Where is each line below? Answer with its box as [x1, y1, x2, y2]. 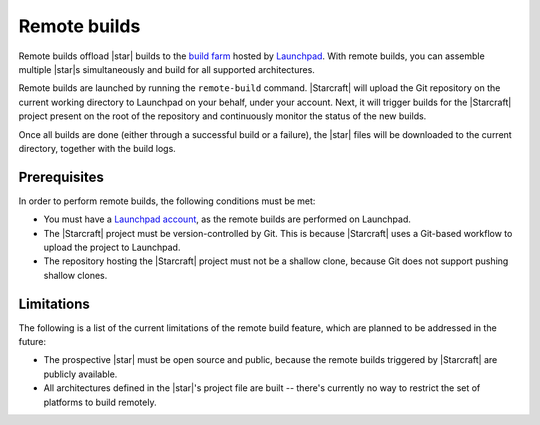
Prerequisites [18, 168, 104, 185]
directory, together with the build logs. [18, 142, 177, 154]
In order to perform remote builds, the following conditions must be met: [18, 195, 316, 207]
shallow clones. [43, 269, 108, 281]
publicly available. [43, 368, 118, 380]
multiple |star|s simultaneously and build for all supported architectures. [18, 63, 315, 75]
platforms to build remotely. [43, 396, 157, 408]
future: [18, 336, 47, 348]
